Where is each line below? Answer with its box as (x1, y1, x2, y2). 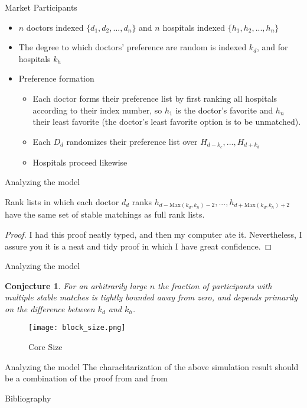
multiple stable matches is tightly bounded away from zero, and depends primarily (5, 291, 298, 303)
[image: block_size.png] (28, 323, 126, 332)
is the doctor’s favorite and (175, 103, 273, 116)
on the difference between (5, 302, 95, 315)
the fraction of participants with (158, 279, 272, 292)
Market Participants (5, 1, 77, 13)
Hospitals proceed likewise (32, 156, 128, 168)
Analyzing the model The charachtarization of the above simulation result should (5, 360, 299, 373)
